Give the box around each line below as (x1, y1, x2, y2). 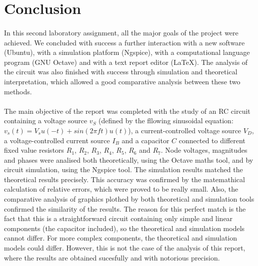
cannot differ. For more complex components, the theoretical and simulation (4, 233, 237, 243)
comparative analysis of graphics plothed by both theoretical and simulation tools (4, 194, 254, 204)
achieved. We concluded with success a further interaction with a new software (4, 37, 245, 47)
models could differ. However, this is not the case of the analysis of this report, (4, 243, 245, 253)
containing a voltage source (4, 115, 87, 126)
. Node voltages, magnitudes (160, 145, 247, 155)
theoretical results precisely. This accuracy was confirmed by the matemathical (4, 174, 245, 184)
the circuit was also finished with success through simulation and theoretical (4, 66, 237, 77)
